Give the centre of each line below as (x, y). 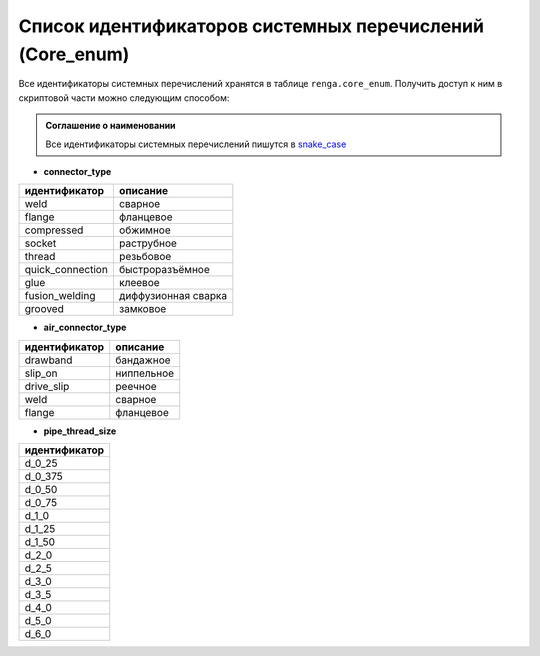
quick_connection (66, 270)
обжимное (144, 230)
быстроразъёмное (164, 270)
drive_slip (47, 386)
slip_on (41, 373)
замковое (142, 309)
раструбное (147, 243)
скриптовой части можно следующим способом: (124, 97)
